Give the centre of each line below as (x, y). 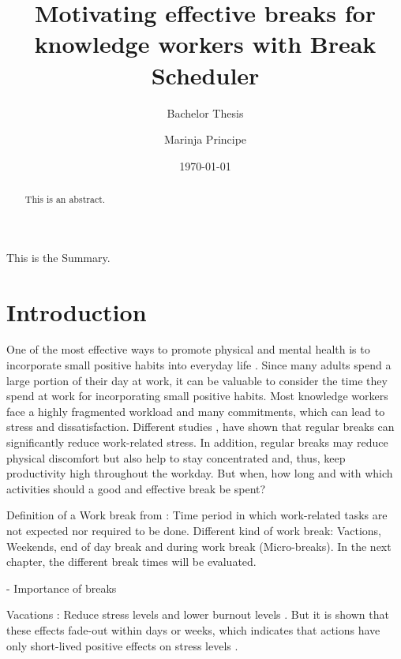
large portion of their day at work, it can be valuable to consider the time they (197, 380)
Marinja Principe (205, 139)
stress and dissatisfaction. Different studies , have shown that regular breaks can (200, 427)
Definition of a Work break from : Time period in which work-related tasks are (197, 515)
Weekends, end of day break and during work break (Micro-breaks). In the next (199, 546)
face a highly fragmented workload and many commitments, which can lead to (196, 411)
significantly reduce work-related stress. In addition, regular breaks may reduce (197, 442)
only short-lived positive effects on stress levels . (122, 645)
